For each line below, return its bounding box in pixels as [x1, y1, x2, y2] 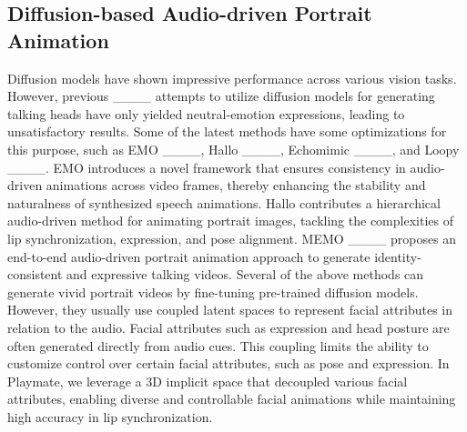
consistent [7, 265, 63, 284]
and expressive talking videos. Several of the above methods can [66, 265, 424, 284]
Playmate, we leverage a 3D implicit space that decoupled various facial [7, 371, 408, 390]
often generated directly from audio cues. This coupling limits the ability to [7, 336, 429, 355]
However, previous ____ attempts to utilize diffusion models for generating [7, 86, 435, 105]
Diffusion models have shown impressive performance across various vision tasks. [7, 68, 457, 87]
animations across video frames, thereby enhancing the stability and [46, 176, 426, 195]
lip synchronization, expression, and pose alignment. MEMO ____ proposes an [7, 228, 457, 247]
